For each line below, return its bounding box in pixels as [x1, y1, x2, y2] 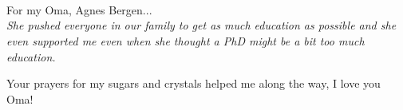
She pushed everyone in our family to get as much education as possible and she [6, 17, 397, 33]
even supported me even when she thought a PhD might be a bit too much [6, 32, 365, 49]
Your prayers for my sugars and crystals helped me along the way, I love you [6, 75, 381, 92]
